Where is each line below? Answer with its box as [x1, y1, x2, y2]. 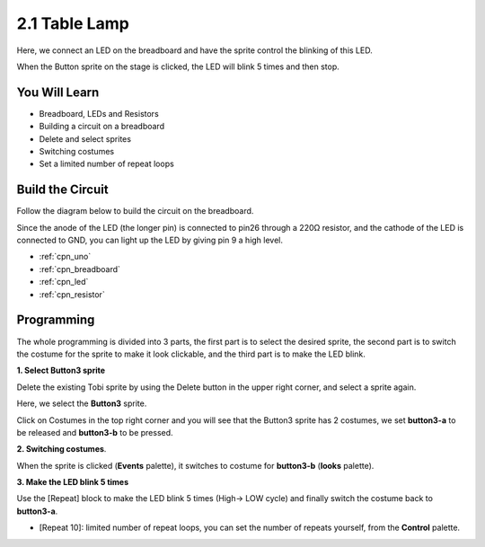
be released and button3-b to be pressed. [16, 427, 174, 437]
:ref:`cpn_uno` [39, 251, 92, 262]
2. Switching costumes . [16, 444, 107, 454]
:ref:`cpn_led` [39, 277, 89, 287]
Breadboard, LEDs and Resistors [39, 108, 159, 119]
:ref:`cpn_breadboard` [39, 263, 121, 274]
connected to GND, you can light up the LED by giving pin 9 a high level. [16, 234, 283, 246]
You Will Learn [16, 84, 100, 100]
